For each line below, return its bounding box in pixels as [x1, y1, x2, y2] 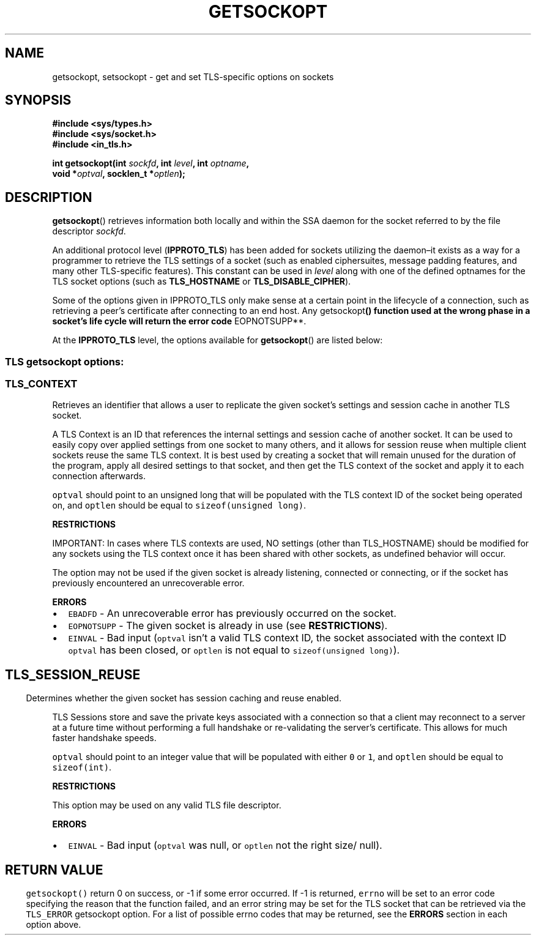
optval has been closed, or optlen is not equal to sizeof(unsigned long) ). [68, 644, 400, 657]
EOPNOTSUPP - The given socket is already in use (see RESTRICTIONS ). [68, 619, 388, 632]
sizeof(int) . [52, 762, 112, 773]
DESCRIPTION [5, 189, 92, 205]
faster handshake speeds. [52, 733, 157, 744]
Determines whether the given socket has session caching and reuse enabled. [26, 693, 341, 704]
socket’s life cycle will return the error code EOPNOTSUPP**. [52, 316, 307, 327]
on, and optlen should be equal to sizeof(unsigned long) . [52, 500, 307, 511]
